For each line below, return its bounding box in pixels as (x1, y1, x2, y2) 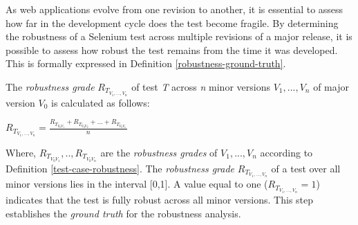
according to (260, 145, 313, 160)
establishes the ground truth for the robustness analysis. (6, 206, 241, 220)
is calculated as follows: (51, 95, 150, 109)
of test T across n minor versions (131, 79, 270, 93)
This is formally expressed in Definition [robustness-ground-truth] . (6, 56, 286, 71)
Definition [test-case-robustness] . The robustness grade (6, 161, 235, 175)
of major (313, 79, 349, 93)
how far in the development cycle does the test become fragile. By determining (6, 15, 339, 30)
